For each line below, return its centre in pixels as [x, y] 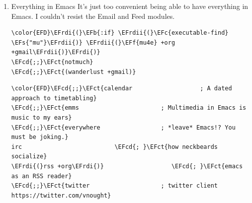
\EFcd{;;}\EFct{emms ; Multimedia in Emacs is [129, 108]
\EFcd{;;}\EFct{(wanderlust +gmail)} [74, 72]
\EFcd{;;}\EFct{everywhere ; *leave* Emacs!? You [123, 127]
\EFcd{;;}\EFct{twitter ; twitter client [115, 186]
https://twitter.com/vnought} [61, 195]
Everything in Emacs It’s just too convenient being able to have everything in [130, 6]
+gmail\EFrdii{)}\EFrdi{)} [56, 52]
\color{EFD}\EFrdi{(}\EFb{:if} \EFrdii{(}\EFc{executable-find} [120, 33]
